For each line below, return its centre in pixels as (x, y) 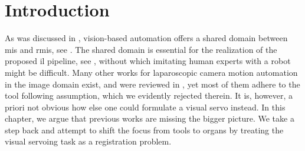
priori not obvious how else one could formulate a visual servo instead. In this (145, 107)
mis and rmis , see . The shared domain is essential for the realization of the (141, 49)
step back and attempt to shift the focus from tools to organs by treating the (144, 130)
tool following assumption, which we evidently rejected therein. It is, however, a (149, 95)
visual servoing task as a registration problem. (88, 141)
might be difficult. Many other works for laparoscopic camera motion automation (151, 72)
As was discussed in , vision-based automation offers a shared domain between (146, 38)
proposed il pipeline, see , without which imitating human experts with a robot (148, 61)
